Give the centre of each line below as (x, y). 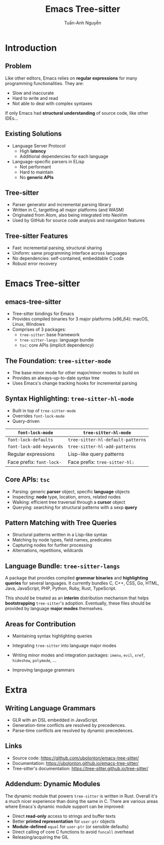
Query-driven (26, 421)
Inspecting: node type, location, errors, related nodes (66, 497)
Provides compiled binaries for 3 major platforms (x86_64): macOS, (81, 319)
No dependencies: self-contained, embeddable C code (68, 259)
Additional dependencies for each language (64, 156)
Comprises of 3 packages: (39, 329)
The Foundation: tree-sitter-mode (58, 361)
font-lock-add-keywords (35, 446)
